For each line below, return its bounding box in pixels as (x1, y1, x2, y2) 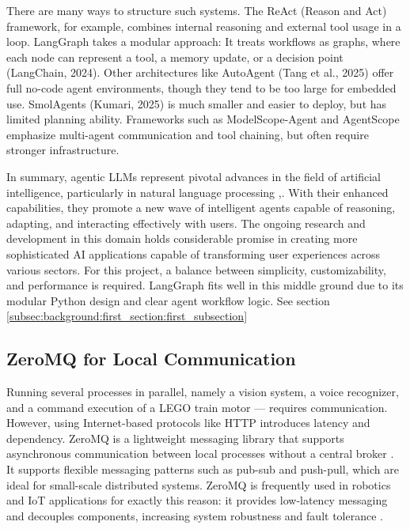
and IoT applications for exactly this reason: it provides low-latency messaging (6, 492, 388, 508)
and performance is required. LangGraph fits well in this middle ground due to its (6, 277, 404, 293)
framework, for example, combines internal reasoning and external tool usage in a (6, 17, 401, 34)
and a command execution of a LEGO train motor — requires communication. (6, 399, 388, 415)
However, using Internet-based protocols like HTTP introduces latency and (6, 414, 370, 431)
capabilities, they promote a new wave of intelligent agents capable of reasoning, (6, 199, 396, 216)
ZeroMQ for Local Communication (6, 346, 296, 371)
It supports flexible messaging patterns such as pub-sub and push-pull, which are (6, 461, 399, 478)
